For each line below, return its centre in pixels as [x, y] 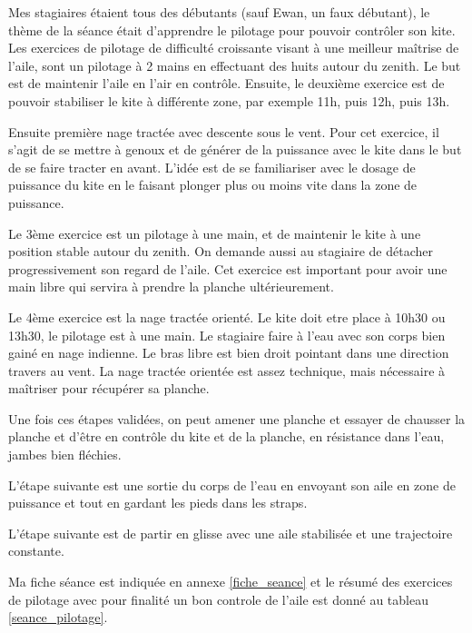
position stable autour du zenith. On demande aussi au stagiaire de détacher [221, 251]
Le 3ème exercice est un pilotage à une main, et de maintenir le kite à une [215, 233]
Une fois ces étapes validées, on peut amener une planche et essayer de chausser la [237, 418]
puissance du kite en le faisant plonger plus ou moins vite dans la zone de [213, 185]
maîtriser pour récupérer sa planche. [109, 388]
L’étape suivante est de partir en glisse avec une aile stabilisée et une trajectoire [231, 533]
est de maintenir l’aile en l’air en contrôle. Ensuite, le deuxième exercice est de [226, 83]
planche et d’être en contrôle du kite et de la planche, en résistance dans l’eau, [226, 436]
